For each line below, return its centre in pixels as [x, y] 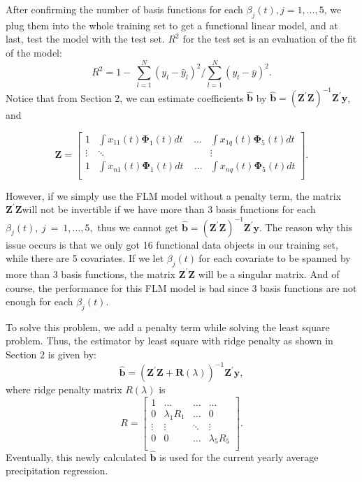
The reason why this [309, 227]
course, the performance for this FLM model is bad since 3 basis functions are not [181, 287]
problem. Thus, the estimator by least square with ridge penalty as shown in [169, 341]
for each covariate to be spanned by [275, 258]
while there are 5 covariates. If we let [85, 258]
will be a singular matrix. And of [269, 273]
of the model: [34, 52]
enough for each [39, 301]
